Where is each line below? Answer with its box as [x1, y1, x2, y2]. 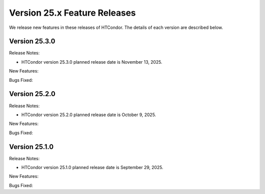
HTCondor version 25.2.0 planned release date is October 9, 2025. [21, 112, 157, 118]
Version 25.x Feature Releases [9, 7, 136, 18]
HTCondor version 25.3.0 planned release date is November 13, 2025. [21, 59, 162, 65]
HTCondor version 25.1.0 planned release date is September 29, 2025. [21, 165, 164, 170]
